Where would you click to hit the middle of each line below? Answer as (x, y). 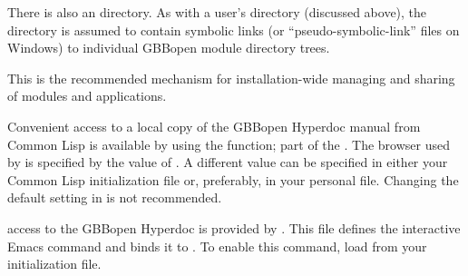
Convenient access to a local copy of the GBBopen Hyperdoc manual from (214, 126)
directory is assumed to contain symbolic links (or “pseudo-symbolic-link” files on (234, 30)
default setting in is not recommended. (115, 197)
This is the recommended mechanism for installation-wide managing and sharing (231, 78)
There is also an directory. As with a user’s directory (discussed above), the (217, 12)
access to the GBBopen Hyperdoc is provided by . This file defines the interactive (234, 227)
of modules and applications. (87, 96)
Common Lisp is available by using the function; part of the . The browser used (229, 144)
